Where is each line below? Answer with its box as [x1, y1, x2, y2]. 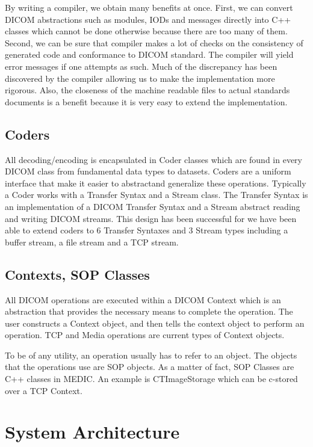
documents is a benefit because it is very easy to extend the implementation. [5, 95, 288, 108]
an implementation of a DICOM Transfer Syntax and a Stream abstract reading [5, 200, 300, 212]
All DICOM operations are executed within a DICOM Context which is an [5, 293, 281, 306]
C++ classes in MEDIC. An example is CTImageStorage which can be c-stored [5, 372, 298, 385]
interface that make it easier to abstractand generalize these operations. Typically [5, 176, 306, 189]
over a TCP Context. [5, 384, 82, 396]
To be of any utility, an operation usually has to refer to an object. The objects [5, 348, 297, 361]
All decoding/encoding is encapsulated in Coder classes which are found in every [5, 153, 303, 165]
